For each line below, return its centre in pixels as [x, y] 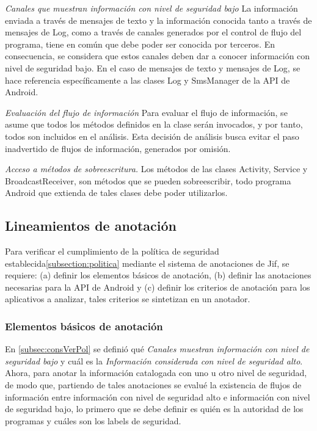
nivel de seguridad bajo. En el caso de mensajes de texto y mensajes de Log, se [153, 67]
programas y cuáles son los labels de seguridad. [93, 420]
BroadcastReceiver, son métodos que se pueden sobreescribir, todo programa [148, 180]
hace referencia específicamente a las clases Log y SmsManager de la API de [148, 80]
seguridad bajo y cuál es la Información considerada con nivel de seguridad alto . [154, 360]
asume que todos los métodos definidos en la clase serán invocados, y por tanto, [154, 124]
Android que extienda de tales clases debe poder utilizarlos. [116, 193]
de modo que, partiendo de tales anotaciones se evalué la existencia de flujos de [153, 385]
